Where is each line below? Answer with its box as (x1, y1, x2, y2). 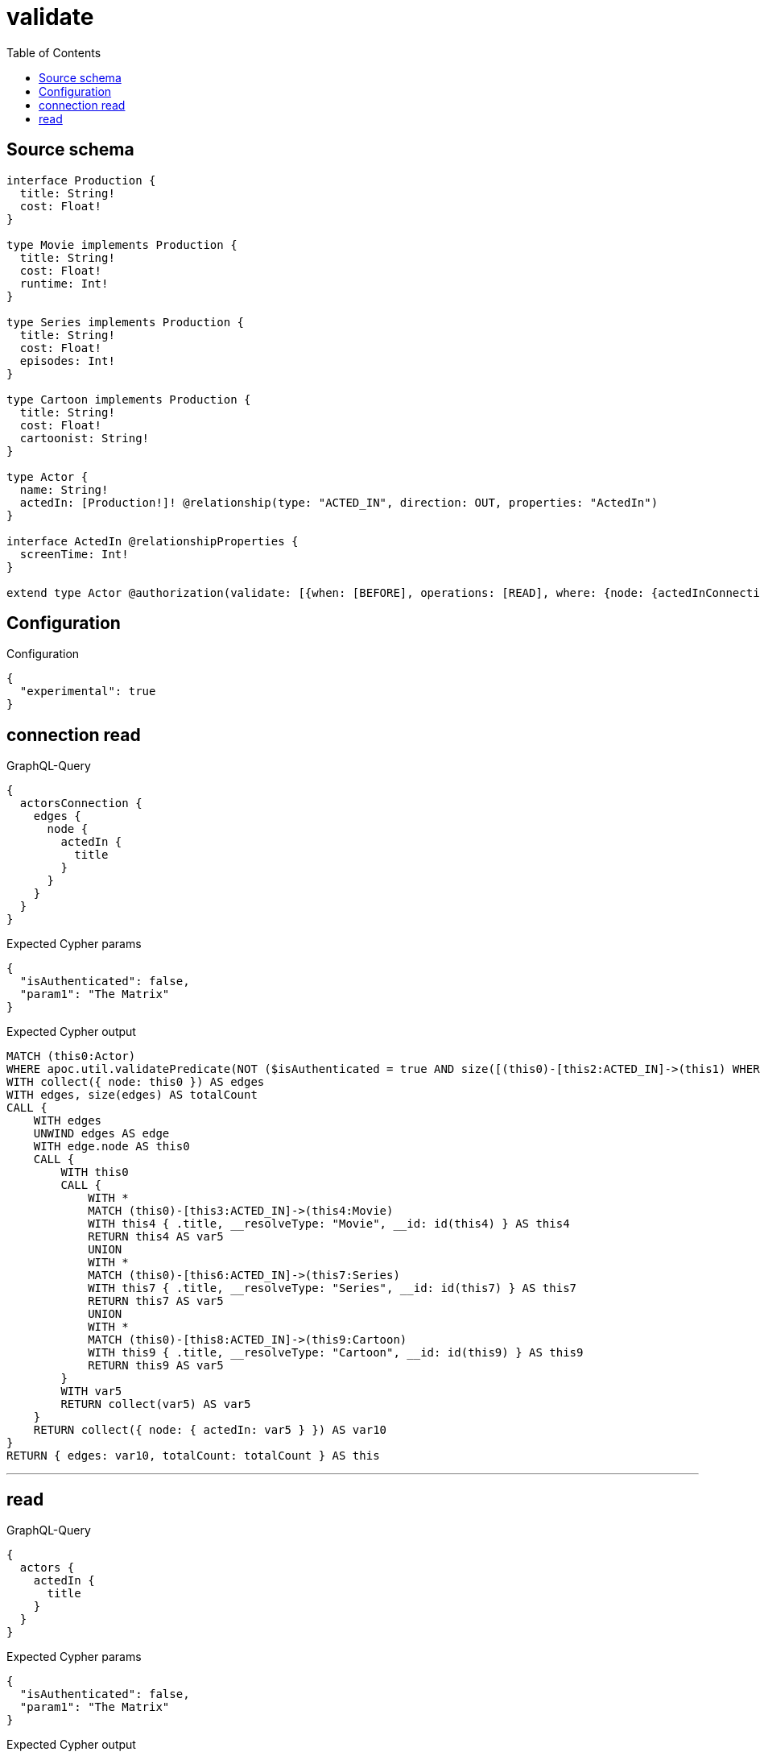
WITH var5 (60, 1385, 122, 1398)
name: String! (19, 482, 109, 496)
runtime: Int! (19, 276, 109, 290)
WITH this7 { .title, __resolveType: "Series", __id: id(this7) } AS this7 (88, 1282, 577, 1295)
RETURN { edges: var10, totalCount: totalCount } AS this (6, 1449, 380, 1463)
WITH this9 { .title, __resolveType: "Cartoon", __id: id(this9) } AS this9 (88, 1346, 584, 1360)
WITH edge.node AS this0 (33, 1140, 190, 1153)
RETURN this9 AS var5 (88, 1359, 224, 1373)
